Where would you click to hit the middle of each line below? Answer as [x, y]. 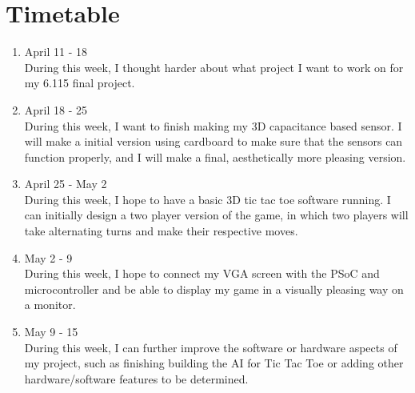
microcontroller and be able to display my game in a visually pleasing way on [214, 289]
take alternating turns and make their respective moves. [161, 231]
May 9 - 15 [51, 332]
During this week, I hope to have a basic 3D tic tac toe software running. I [207, 199]
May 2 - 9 [48, 257]
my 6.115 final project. [80, 83]
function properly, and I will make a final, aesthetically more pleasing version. [215, 156]
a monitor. [50, 305]
